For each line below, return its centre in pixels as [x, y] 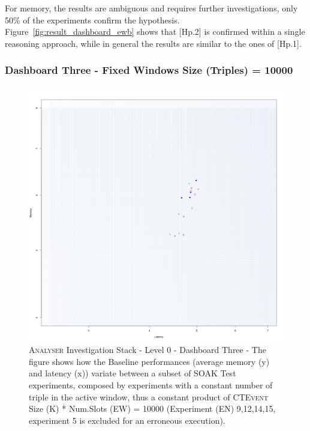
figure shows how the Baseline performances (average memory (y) [149, 361]
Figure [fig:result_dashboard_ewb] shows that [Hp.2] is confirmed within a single [155, 32]
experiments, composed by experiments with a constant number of [151, 384]
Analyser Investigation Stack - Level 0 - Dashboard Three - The [148, 350]
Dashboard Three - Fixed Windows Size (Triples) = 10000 [149, 70]
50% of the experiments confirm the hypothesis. [92, 20]
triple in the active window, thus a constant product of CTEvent [149, 396]
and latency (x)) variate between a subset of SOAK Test [133, 373]
